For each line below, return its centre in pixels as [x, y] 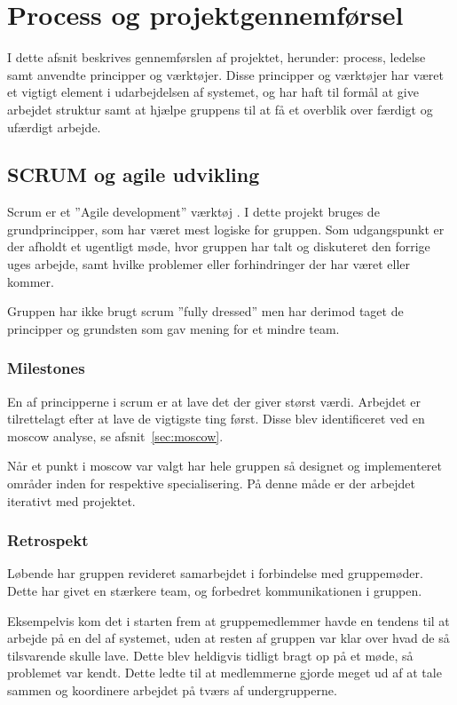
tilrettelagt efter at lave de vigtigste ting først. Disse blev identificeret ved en [216, 419]
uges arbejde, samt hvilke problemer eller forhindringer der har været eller [209, 264]
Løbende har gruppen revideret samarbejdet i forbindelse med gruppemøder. [215, 573]
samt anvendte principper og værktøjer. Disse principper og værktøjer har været [226, 74]
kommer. [31, 281]
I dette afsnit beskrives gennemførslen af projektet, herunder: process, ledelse [217, 57]
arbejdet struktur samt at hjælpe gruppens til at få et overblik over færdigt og [220, 109]
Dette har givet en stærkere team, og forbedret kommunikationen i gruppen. [215, 591]
